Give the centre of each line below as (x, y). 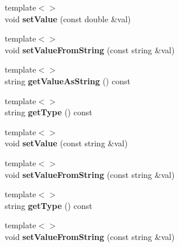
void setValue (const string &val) (66, 143)
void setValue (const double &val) (68, 18)
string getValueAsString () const (68, 80)
